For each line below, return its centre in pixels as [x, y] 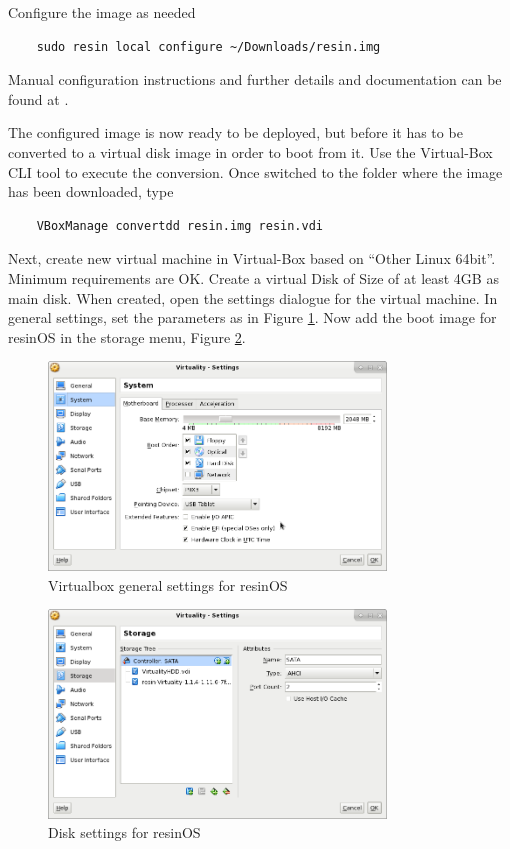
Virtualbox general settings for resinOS [168, 584]
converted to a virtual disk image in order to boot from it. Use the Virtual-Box [250, 151]
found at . [38, 98]
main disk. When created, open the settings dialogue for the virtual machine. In [253, 297]
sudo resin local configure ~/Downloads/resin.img [208, 46]
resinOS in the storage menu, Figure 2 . [127, 336]
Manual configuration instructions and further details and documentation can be [255, 79]
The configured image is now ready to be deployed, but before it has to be [235, 132]
